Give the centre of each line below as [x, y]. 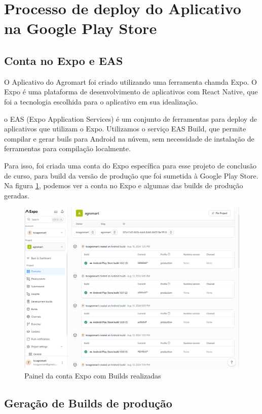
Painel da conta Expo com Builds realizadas [93, 375]
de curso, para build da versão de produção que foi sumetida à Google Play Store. [131, 175]
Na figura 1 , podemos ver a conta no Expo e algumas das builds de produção [124, 185]
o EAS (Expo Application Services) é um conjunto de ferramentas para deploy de [130, 118]
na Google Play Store [81, 28]
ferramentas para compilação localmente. [67, 148]
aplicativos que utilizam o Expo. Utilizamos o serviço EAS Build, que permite [125, 129]
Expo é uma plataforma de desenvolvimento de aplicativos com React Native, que [131, 92]
